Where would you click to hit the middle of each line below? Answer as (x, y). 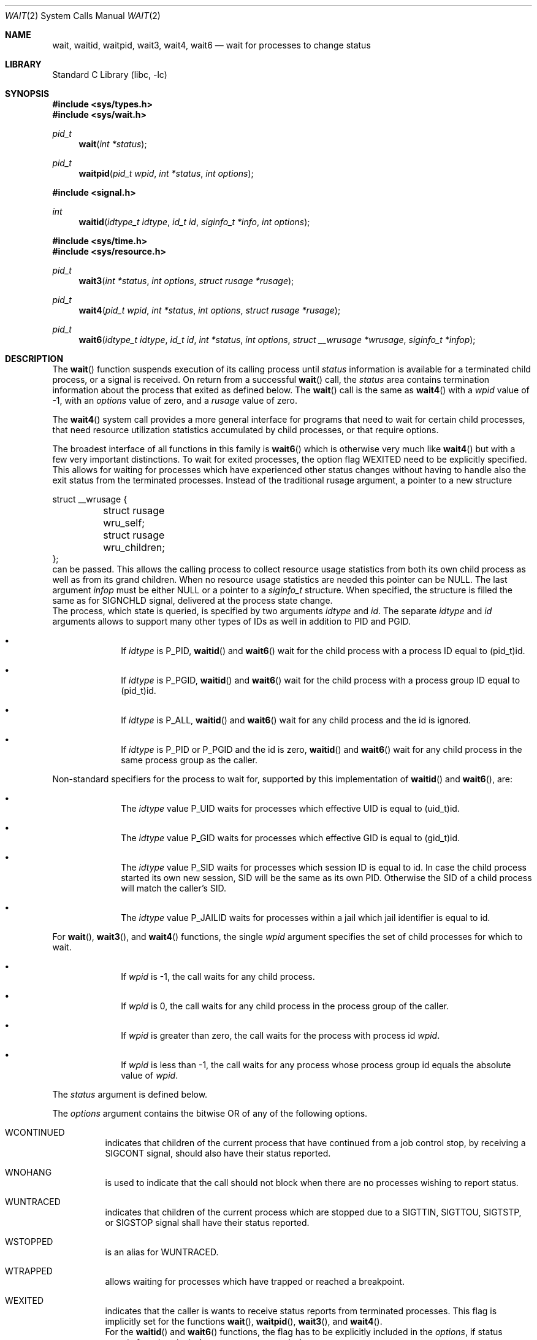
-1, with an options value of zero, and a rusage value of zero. (175, 400)
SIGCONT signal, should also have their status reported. (218, 1153)
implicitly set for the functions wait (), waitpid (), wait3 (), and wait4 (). (244, 1321)
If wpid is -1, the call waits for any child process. (218, 976)
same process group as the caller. (189, 760)
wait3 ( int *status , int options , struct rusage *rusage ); (186, 281)
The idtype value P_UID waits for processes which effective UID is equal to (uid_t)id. (290, 808)
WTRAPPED (29, 1271)
